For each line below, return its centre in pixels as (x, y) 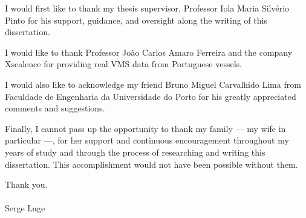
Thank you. (26, 184)
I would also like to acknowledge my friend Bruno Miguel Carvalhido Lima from (153, 84)
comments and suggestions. (55, 108)
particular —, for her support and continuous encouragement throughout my (147, 140)
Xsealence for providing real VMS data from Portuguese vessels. (123, 64)
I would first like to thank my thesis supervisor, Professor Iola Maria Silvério (147, 8)
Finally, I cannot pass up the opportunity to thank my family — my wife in (145, 128)
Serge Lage (25, 208)
